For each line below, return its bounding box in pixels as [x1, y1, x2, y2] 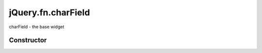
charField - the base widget [9, 24, 65, 30]
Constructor [9, 36, 47, 44]
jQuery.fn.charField [9, 7, 90, 18]
